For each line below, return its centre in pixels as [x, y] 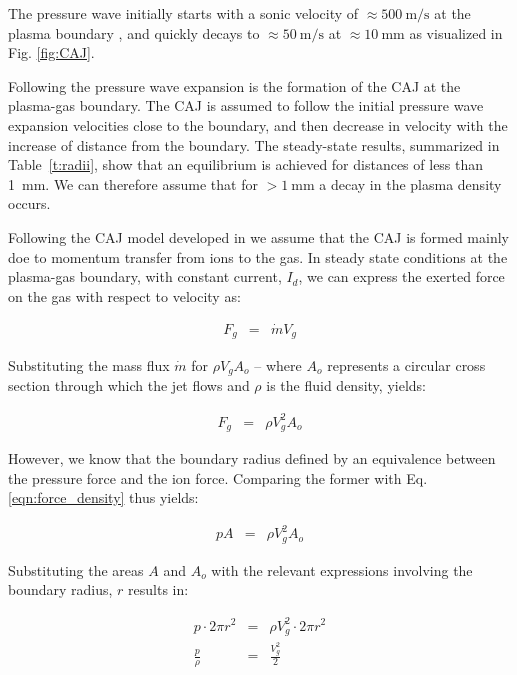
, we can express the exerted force [401, 276]
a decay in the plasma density [410, 183]
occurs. [29, 203]
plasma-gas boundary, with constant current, [145, 276]
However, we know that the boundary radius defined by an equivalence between [252, 458]
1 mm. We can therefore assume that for [133, 183]
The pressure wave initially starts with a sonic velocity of [183, 13]
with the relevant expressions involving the [342, 569]
